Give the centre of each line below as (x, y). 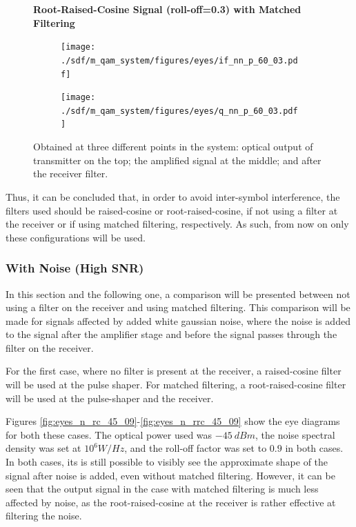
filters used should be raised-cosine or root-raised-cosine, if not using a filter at (172, 210)
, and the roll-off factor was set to (196, 448)
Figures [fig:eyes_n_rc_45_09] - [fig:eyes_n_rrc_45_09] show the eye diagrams (173, 421)
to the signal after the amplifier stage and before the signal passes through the (171, 334)
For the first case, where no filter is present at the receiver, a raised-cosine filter (174, 371)
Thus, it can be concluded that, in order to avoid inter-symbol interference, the (173, 196)
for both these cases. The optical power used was (109, 434)
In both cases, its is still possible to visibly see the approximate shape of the (167, 462)
